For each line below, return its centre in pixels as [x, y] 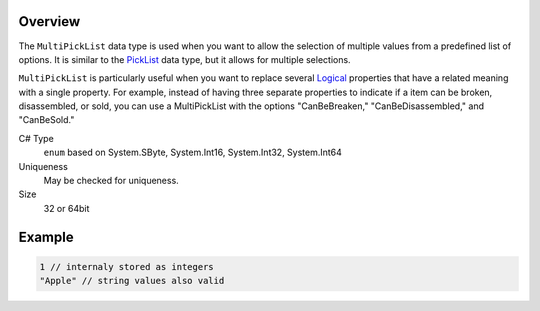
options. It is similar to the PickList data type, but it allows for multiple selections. [184, 59]
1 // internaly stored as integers [126, 266]
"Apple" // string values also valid [132, 281]
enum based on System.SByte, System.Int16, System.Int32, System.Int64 [192, 152]
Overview [49, 21]
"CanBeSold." [46, 120]
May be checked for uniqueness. [111, 181]
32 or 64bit [66, 208]
